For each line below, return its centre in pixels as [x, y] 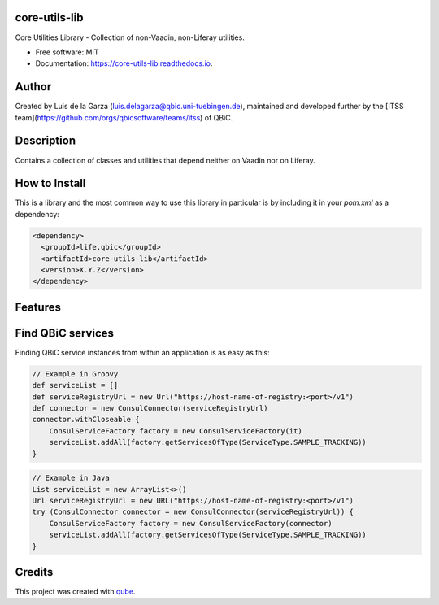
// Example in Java [71, 478]
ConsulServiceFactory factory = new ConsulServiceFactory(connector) [191, 523]
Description [46, 141]
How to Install [50, 183]
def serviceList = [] [75, 385]
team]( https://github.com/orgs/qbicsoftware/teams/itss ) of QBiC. [124, 117]
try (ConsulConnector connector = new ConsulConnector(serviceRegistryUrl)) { [193, 512]
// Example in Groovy [75, 374]
